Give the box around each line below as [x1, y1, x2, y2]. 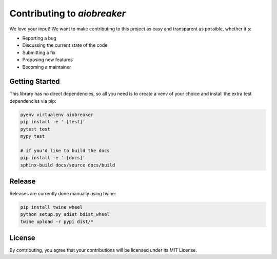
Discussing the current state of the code [22, 42, 108, 48]
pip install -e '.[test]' [20, 119, 86, 125]
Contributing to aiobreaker [9, 8, 126, 19]
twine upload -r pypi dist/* [20, 218, 94, 225]
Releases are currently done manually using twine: [9, 191, 116, 197]
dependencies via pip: [9, 98, 56, 104]
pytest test [20, 126, 51, 132]
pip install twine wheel [20, 205, 83, 210]
